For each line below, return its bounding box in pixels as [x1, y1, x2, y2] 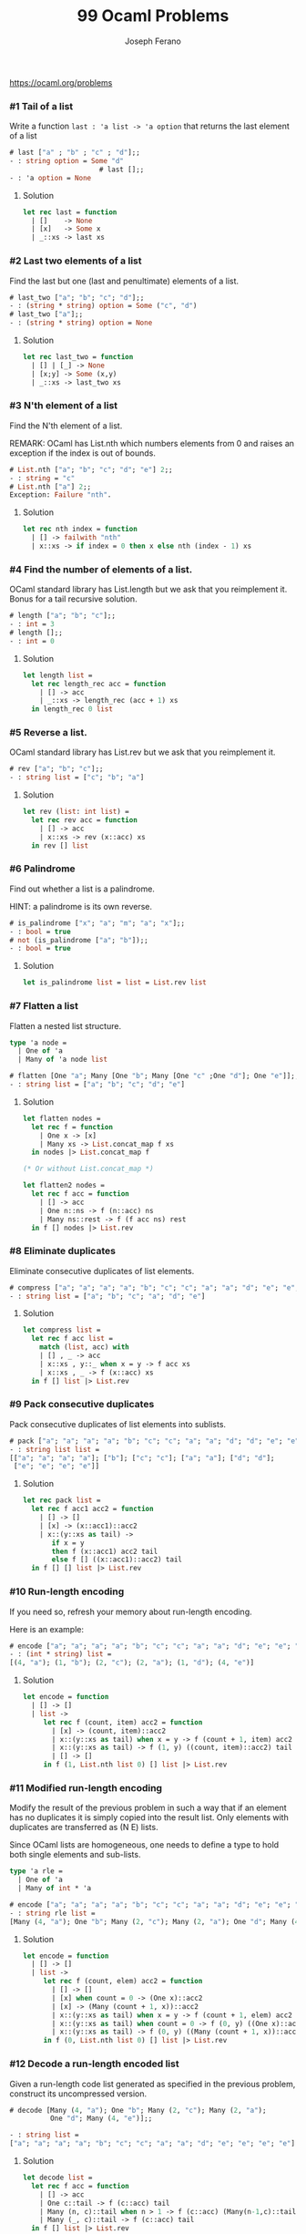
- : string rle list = [9, 1909, 96, 1918]
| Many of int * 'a [17, 1884, 92, 1893]
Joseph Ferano [124, 36, 182, 46]
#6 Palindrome [9, 862, 76, 875]
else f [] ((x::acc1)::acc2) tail [51, 1555, 183, 1564]
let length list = [22, 671, 93, 680]
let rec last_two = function [22, 353, 134, 362]
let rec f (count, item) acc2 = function [43, 1717, 203, 1727]
